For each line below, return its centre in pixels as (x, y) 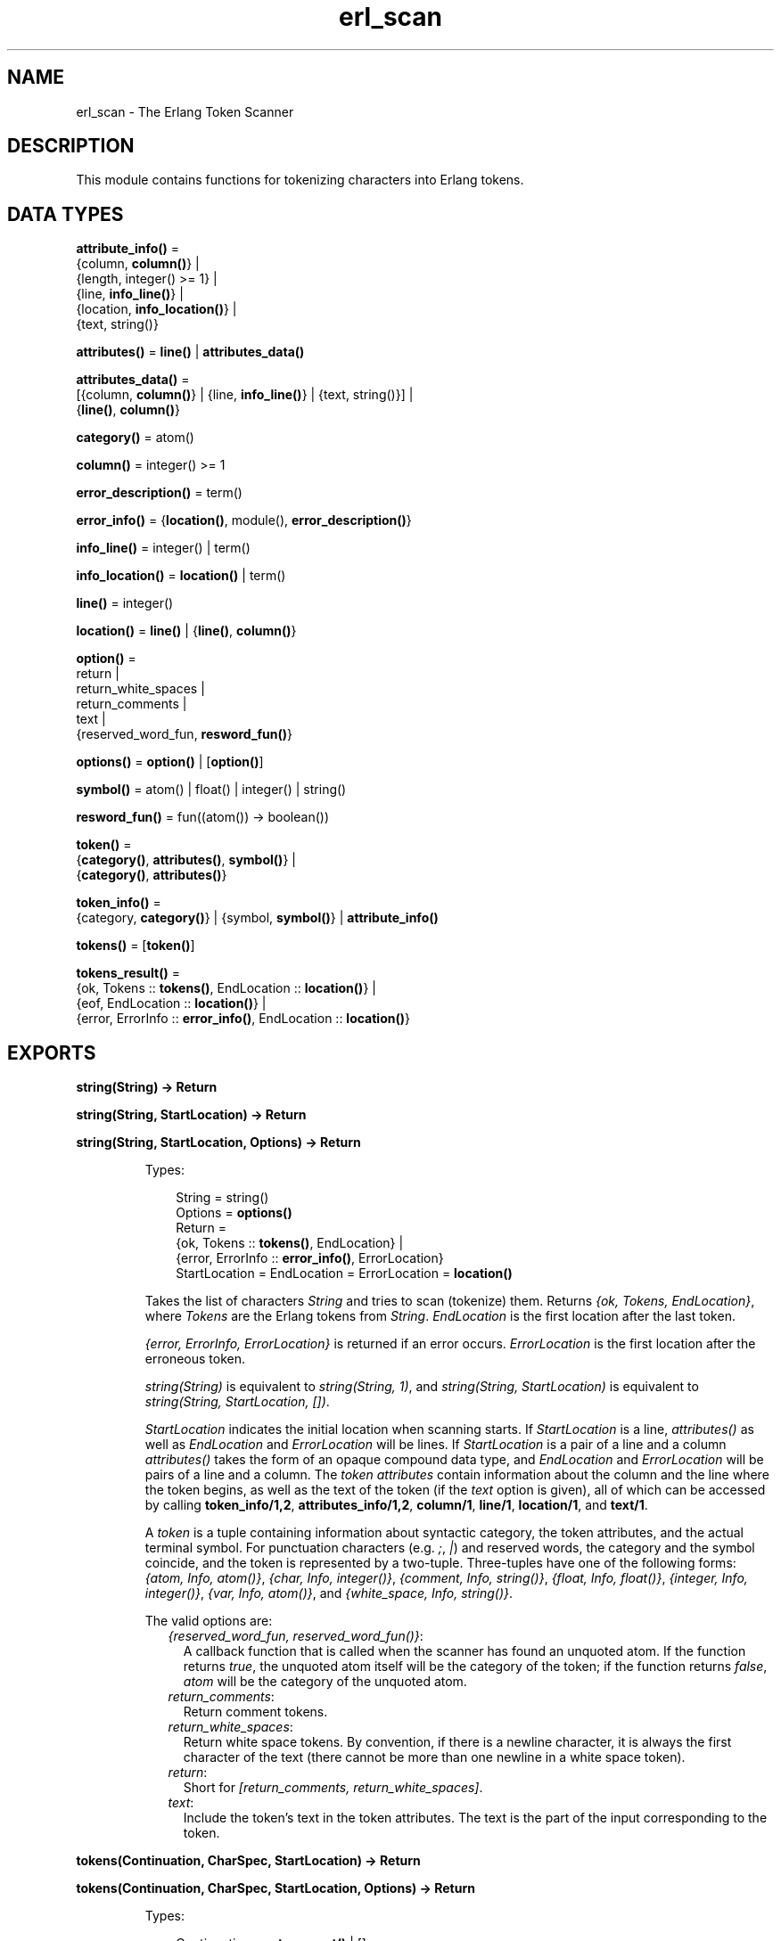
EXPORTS (52, 1052)
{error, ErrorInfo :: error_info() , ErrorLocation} (310, 1258)
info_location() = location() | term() (181, 576)
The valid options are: (209, 1621)
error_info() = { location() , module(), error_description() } (244, 520)
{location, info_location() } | (156, 309)
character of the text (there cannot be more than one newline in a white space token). (434, 1757)
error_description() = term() (159, 493)
